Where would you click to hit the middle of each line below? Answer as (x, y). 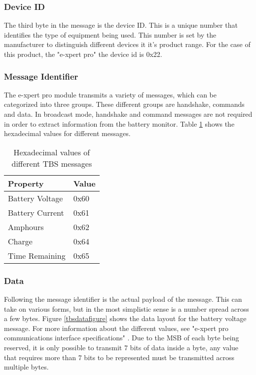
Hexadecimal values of (52, 152)
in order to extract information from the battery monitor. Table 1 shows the (119, 123)
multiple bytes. (26, 367)
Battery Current (36, 212)
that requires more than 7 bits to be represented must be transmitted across (119, 357)
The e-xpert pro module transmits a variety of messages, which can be (110, 94)
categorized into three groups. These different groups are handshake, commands (124, 104)
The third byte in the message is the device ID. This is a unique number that (121, 25)
